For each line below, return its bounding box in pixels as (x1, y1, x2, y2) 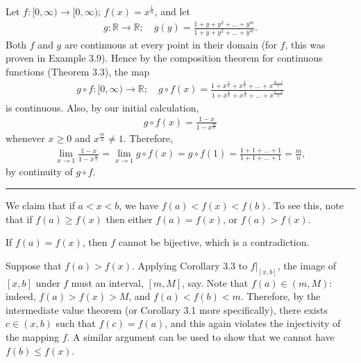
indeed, (6, 289, 36, 303)
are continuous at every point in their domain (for (64, 37, 277, 51)
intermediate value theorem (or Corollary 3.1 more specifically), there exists (6, 302, 328, 317)
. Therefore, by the (240, 289, 321, 303)
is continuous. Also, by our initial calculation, (6, 100, 199, 114)
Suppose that (6, 258, 62, 272)
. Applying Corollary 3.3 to (132, 258, 248, 272)
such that (56, 316, 96, 330)
